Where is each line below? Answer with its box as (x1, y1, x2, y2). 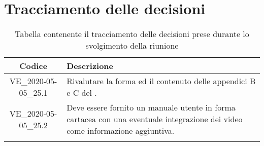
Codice (19, 60, 48, 72)
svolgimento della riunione (85, 40, 179, 52)
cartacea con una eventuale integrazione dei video (67, 113, 243, 125)
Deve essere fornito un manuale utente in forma (67, 101, 236, 114)
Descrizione (67, 60, 114, 72)
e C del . (67, 87, 97, 99)
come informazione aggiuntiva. (67, 125, 175, 137)
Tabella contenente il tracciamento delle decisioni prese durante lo (15, 28, 249, 40)
